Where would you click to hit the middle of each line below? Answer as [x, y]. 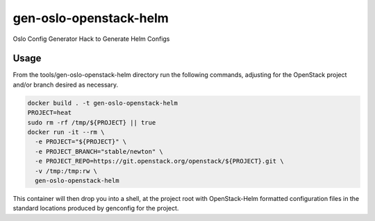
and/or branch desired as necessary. [65, 85]
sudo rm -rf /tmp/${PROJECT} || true [92, 122]
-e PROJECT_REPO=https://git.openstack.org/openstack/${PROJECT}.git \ [159, 161]
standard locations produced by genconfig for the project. [96, 209]
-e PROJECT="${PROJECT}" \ [81, 142]
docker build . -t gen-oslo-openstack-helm [103, 103]
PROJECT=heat [50, 113]
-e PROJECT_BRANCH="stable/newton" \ [99, 151]
